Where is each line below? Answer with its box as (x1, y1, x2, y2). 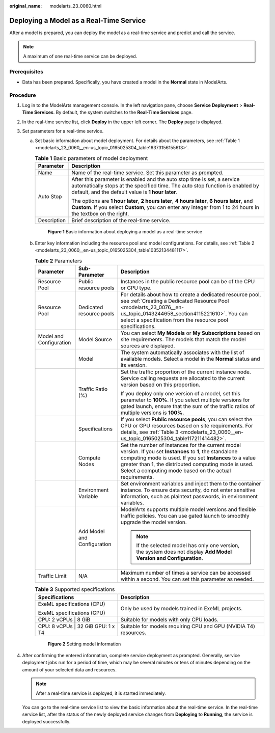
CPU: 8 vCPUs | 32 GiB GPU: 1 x (38, 622, 115, 630)
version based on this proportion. (120, 381, 201, 388)
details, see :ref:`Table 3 (120, 428, 179, 436)
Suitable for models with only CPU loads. (120, 616, 219, 623)
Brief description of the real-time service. (71, 216, 171, 224)
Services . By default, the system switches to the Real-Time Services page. (34, 110, 193, 116)
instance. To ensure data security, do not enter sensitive (120, 486, 256, 494)
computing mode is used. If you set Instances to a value (120, 454, 256, 461)
